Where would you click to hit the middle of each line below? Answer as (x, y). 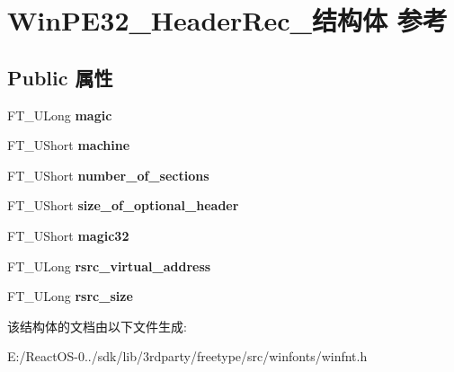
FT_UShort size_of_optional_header (123, 205)
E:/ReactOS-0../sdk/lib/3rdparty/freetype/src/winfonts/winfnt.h (187, 356)
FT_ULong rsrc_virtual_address (109, 266)
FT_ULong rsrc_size (70, 296)
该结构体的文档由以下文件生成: (97, 326)
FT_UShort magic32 (68, 235)
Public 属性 (60, 77)
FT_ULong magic (60, 115)
